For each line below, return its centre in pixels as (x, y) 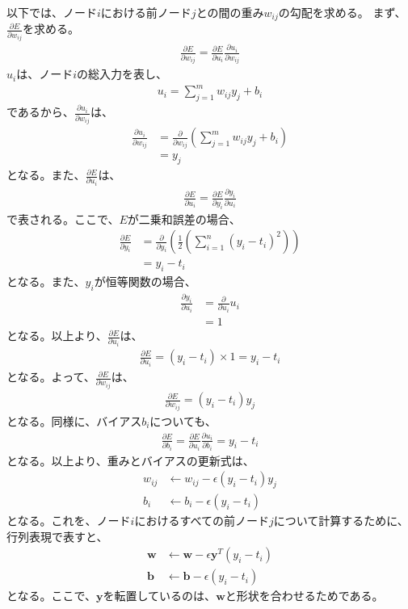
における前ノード (146, 12)
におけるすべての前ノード (202, 520)
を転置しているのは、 (160, 596)
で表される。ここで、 (63, 218)
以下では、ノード (52, 12)
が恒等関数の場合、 (145, 281)
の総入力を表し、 (122, 74)
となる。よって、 (51, 377)
